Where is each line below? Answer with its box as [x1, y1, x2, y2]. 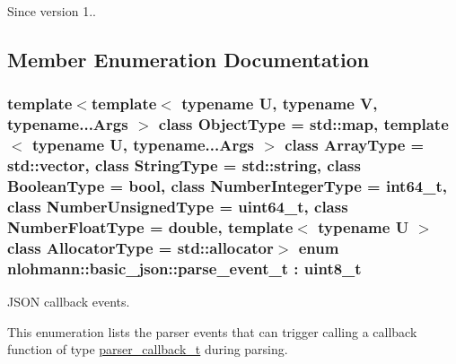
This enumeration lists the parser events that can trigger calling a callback [7, 322, 417, 341]
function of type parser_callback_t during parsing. [7, 340, 288, 359]
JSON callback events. [7, 291, 130, 310]
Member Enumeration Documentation [7, 45, 370, 73]
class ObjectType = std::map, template [158, 113, 449, 135]
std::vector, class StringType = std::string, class [7, 154, 361, 177]
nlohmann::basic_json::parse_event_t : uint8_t [7, 256, 362, 279]
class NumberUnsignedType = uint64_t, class [7, 195, 348, 217]
